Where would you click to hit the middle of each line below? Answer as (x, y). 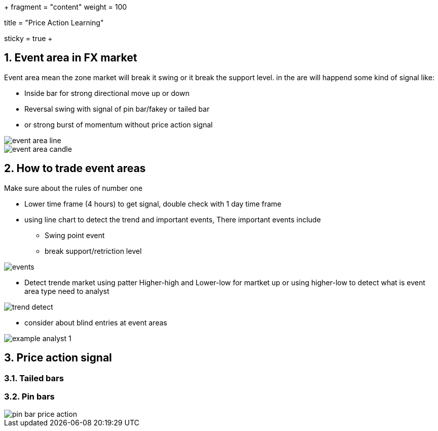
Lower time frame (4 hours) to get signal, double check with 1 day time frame (153, 204)
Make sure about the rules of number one (73, 188)
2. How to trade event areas (75, 169)
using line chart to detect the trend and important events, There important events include (173, 219)
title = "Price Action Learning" (54, 23)
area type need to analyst (67, 291)
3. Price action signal (58, 358)
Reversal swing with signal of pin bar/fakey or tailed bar (117, 109)
